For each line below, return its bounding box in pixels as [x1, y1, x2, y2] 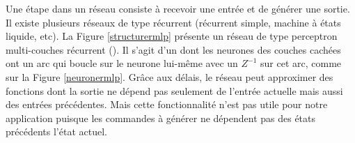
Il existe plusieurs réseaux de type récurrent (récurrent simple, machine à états [6, 15, 341, 29]
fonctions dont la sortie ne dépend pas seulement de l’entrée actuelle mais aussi [6, 83, 343, 98]
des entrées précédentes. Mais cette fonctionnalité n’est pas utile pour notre [6, 97, 328, 112]
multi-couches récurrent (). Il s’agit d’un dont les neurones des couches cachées [6, 42, 341, 57]
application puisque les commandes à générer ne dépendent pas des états [6, 110, 316, 125]
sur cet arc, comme [260, 56, 342, 70]
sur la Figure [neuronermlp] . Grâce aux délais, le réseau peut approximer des [6, 69, 333, 84]
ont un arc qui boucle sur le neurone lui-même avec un [6, 56, 238, 70]
